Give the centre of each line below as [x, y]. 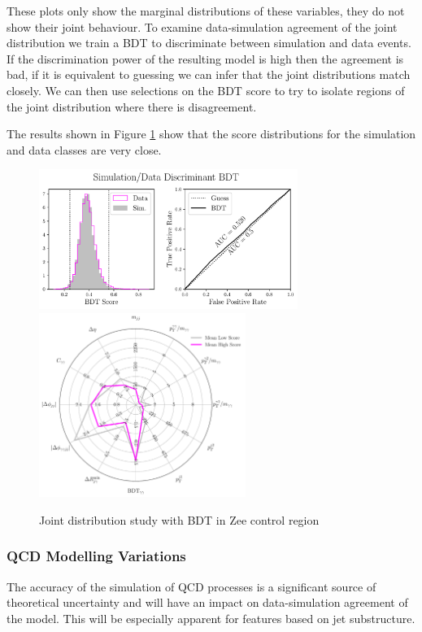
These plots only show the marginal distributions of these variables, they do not [206, 11]
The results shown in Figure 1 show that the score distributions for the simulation [211, 134]
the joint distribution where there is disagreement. [132, 106]
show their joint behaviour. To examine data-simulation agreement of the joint [202, 26]
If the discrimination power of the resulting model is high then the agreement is [205, 58]
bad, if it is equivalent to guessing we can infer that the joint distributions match [209, 74]
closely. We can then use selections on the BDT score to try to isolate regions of [206, 90]
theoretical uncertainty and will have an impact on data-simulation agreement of [207, 602]
